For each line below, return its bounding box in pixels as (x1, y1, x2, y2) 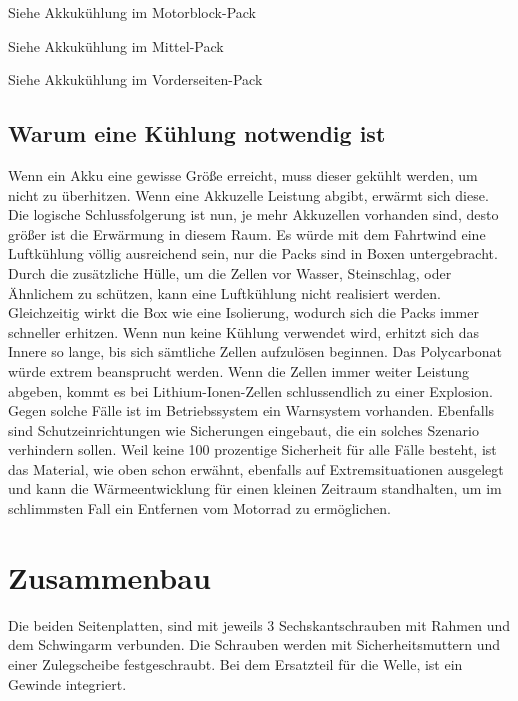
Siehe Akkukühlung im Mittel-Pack (8, 35, 224, 56)
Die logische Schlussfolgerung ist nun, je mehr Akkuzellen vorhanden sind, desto (8, 204, 499, 225)
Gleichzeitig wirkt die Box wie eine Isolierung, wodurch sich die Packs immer (8, 302, 479, 323)
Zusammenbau (8, 556, 211, 597)
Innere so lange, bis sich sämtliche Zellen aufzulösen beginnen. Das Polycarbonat (8, 341, 503, 362)
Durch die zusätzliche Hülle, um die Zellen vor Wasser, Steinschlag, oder (8, 262, 452, 283)
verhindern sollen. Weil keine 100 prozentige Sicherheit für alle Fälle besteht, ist (8, 439, 497, 460)
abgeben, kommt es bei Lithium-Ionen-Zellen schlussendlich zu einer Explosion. (8, 380, 493, 401)
